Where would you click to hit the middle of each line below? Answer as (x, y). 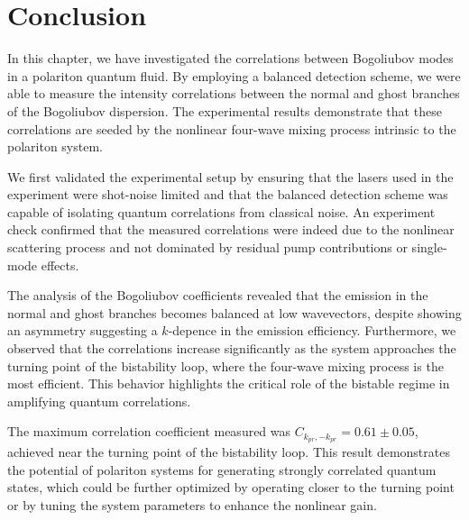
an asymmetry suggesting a (83, 330)
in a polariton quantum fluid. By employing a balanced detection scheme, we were (234, 75)
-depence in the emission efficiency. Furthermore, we (312, 330)
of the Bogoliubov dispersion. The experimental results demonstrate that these (225, 110)
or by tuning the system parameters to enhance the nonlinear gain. (192, 505)
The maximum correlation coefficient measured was (149, 431)
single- (429, 247)
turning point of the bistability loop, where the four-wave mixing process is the (225, 365)
